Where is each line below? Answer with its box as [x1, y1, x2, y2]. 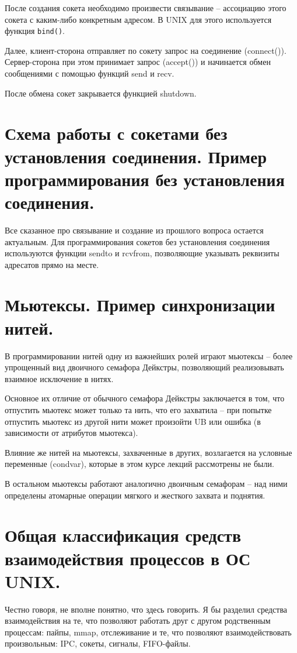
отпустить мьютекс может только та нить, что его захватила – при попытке [5, 403, 272, 415]
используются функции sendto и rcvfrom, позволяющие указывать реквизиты [5, 247, 279, 259]
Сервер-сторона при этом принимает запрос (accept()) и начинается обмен [5, 56, 271, 68]
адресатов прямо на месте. [5, 258, 99, 270]
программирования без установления [5, 167, 285, 191]
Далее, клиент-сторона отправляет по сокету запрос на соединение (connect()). [5, 44, 286, 56]
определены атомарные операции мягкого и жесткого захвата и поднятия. [5, 489, 265, 501]
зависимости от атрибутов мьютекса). [5, 427, 138, 439]
